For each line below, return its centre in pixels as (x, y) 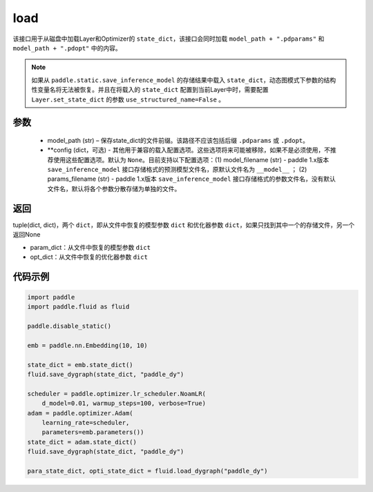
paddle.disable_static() (69, 326)
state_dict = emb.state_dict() (80, 365)
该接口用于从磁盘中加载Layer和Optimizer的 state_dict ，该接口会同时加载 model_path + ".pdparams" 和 (169, 39)
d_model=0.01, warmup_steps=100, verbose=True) (124, 403)
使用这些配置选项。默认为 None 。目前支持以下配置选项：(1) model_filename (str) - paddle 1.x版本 (191, 159)
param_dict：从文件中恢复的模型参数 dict (90, 247)
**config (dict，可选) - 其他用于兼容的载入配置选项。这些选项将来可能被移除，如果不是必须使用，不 (189, 150)
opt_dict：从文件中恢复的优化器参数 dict (89, 257)
